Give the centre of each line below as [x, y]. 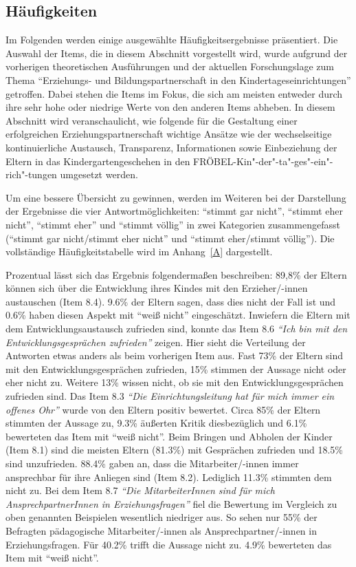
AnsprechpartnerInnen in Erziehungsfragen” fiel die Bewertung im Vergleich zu [171, 503]
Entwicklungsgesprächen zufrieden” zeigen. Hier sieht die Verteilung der [156, 342]
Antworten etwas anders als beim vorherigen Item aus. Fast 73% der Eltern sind [175, 355]
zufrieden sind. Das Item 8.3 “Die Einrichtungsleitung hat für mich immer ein [170, 396]
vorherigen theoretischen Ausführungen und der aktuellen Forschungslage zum [170, 66]
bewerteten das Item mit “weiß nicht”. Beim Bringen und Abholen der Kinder [169, 436]
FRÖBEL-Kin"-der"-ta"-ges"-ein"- [263, 161]
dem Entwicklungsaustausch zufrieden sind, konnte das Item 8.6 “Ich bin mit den [177, 329]
